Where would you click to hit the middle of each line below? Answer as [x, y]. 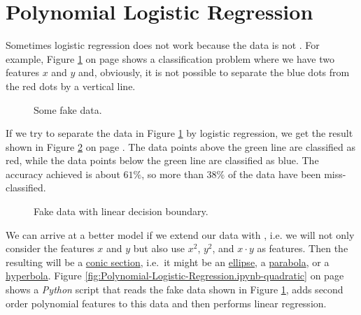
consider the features [50, 248]
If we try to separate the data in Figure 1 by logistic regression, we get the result [179, 133]
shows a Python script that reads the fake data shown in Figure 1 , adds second [175, 290]
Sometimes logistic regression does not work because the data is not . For [163, 45]
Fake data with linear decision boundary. [121, 211]
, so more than [172, 174]
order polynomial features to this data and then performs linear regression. [166, 303]
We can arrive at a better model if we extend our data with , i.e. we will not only [180, 234]
